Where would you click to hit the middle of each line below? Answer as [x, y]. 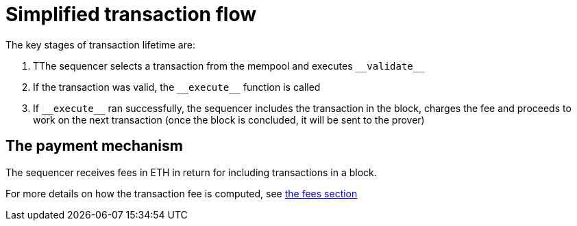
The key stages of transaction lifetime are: [100, 44]
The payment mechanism [94, 146]
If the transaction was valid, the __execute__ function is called [177, 87]
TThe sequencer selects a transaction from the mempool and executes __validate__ [229, 66]
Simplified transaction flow [131, 14]
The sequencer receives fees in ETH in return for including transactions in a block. [191, 172]
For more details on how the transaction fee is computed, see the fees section [182, 193]
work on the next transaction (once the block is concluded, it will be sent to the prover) [229, 119]
